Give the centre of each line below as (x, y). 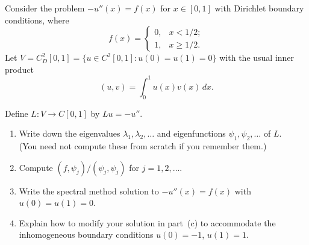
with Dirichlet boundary (259, 8)
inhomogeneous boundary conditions (86, 234)
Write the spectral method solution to (89, 191)
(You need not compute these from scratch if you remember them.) (143, 146)
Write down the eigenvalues (70, 133)
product (19, 69)
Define (17, 113)
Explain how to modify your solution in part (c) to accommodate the (147, 222)
